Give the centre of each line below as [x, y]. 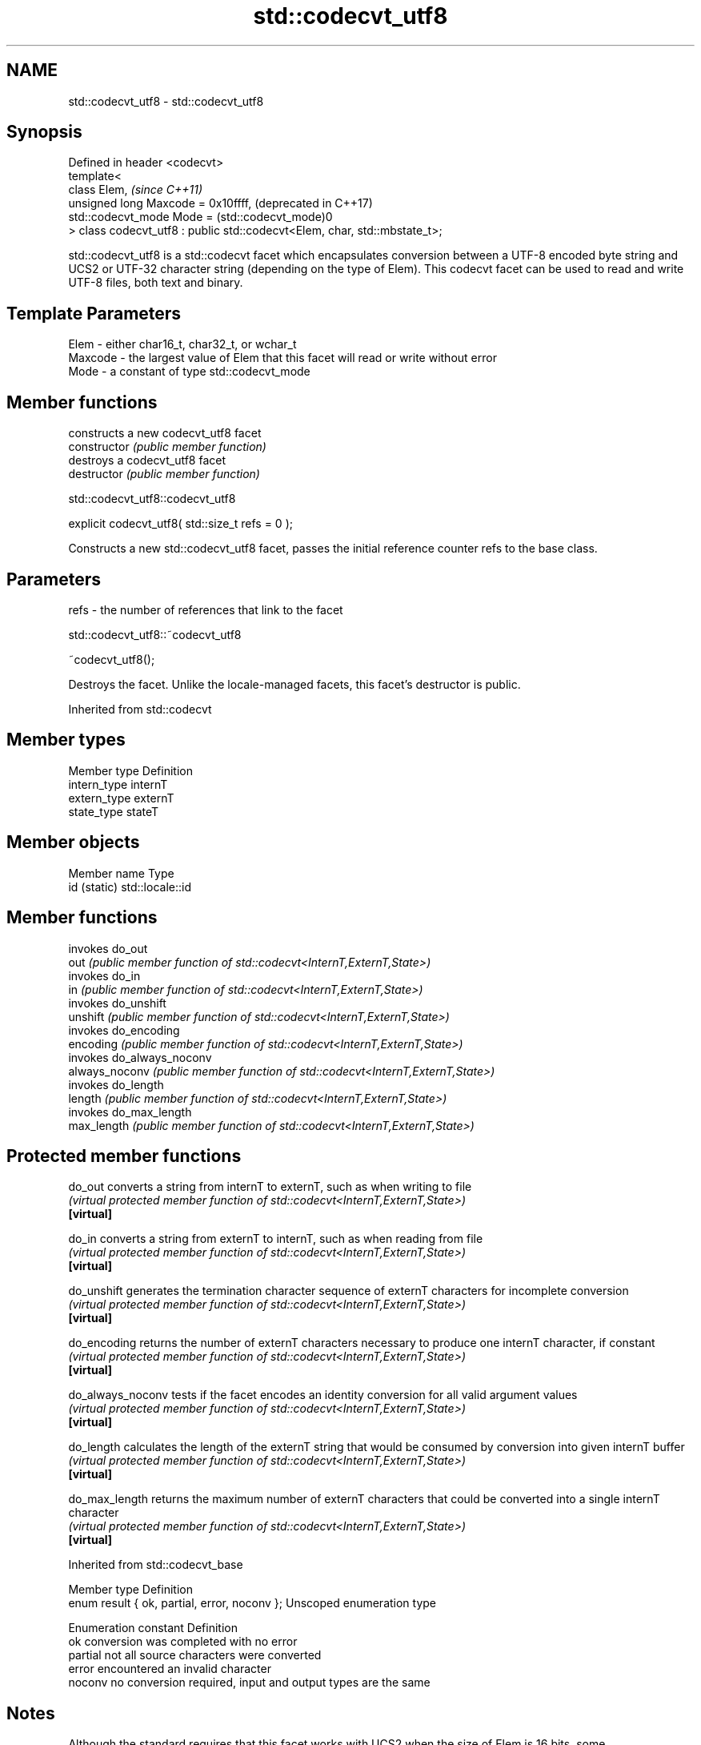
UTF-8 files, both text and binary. [156, 283]
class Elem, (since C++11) [135, 190]
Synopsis [44, 132]
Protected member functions [124, 1156]
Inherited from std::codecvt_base [156, 1565]
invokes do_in [104, 975]
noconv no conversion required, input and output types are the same [249, 1683]
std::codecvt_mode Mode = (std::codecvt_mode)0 [200, 217]
